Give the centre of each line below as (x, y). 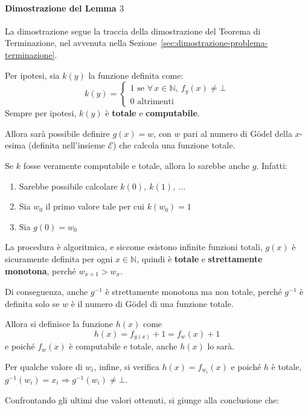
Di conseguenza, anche (47, 291)
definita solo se (32, 303)
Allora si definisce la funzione (59, 324)
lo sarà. (221, 346)
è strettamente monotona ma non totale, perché (194, 291)
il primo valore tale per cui (95, 206)
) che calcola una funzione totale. (174, 145)
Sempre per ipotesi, (41, 113)
